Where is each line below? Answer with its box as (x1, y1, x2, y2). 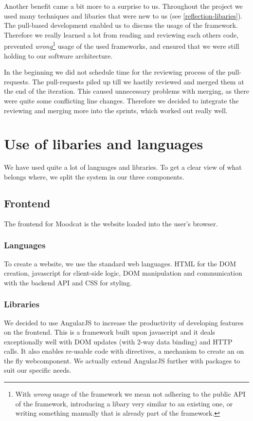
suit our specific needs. (4, 365, 72, 375)
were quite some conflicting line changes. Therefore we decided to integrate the (4, 96, 239, 105)
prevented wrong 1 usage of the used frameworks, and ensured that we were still (4, 40, 239, 51)
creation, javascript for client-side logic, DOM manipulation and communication (4, 268, 242, 278)
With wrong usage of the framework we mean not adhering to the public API (15, 389, 246, 399)
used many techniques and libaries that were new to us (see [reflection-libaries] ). (4, 10, 243, 20)
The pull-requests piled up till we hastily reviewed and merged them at (32, 76, 244, 86)
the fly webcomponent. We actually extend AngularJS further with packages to (4, 355, 240, 365)
